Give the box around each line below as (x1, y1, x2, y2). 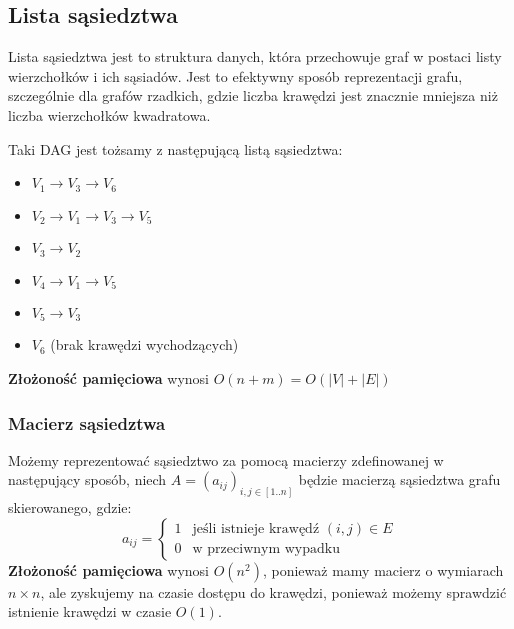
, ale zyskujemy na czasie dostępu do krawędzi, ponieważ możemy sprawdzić (40, 581, 507, 602)
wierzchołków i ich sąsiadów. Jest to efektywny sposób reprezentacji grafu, (8, 65, 463, 86)
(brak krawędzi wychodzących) (50, 334, 239, 355)
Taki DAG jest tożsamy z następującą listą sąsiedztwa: (8, 138, 343, 159)
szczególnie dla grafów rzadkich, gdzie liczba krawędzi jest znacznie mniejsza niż (8, 85, 498, 106)
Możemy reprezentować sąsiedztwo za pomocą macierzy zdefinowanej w (8, 449, 444, 470)
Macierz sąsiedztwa (8, 410, 166, 435)
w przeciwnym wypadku (192, 542, 340, 557)
